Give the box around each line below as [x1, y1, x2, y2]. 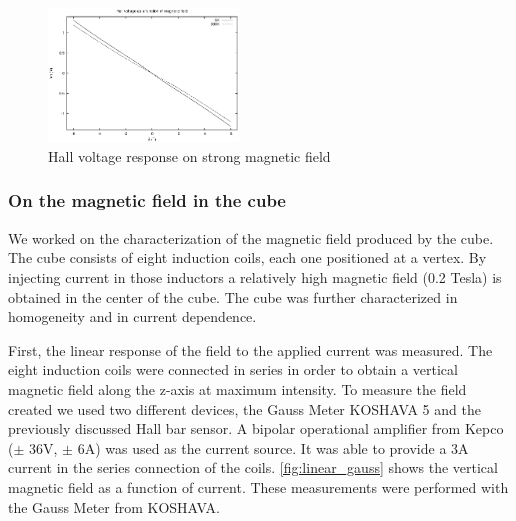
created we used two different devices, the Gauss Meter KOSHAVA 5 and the [8, 398, 481, 419]
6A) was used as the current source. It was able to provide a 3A [77, 437, 469, 458]
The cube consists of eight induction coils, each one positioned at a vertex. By [8, 247, 487, 268]
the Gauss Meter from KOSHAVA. [8, 496, 220, 517]
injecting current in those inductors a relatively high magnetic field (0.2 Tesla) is [8, 266, 502, 287]
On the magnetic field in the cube [8, 188, 286, 213]
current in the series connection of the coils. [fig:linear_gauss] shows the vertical [8, 457, 498, 478]
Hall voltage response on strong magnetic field [48, 145, 331, 166]
